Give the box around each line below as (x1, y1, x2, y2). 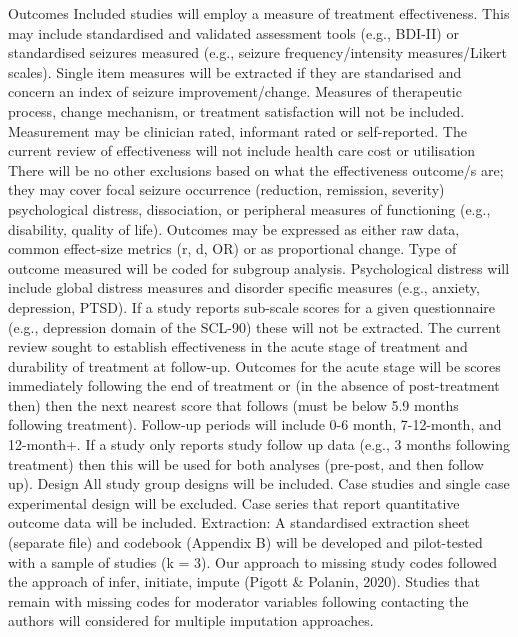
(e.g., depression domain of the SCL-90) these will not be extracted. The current (8, 316, 501, 337)
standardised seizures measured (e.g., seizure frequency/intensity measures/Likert (8, 42, 507, 63)
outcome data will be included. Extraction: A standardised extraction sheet (8, 512, 470, 533)
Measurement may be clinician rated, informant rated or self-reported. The (8, 120, 467, 141)
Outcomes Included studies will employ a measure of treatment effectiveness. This (8, 3, 510, 23)
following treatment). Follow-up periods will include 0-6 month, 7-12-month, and (8, 414, 502, 435)
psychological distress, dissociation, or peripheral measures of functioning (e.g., (8, 198, 491, 219)
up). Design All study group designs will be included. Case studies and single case (8, 473, 510, 494)
